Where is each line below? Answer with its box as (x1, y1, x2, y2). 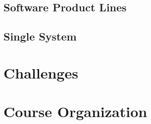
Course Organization (3, 101, 148, 122)
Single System (3, 29, 77, 44)
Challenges (3, 62, 78, 83)
